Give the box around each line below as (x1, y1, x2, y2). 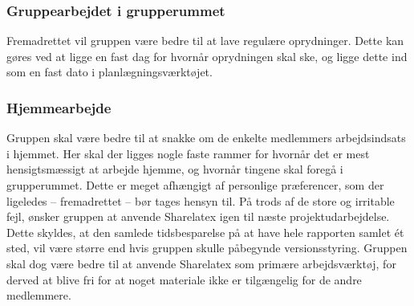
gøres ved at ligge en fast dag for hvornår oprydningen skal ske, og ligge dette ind (6, 47, 408, 64)
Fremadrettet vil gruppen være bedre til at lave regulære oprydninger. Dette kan (6, 32, 404, 49)
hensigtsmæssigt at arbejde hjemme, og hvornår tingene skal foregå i (6, 161, 343, 177)
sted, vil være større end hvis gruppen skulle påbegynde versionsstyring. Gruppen (6, 239, 408, 256)
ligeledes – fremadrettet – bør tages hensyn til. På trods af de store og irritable (6, 192, 395, 209)
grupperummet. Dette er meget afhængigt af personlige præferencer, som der (6, 177, 384, 193)
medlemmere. (6, 287, 71, 304)
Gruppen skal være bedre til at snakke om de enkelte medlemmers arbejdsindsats (6, 129, 406, 146)
